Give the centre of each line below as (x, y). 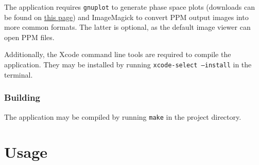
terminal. (19, 74)
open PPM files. (29, 37)
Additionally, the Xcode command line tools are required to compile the (118, 54)
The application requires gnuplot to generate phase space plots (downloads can (129, 7)
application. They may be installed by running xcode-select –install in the (128, 65)
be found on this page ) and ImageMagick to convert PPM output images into (126, 17)
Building (22, 97)
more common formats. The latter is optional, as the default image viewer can (127, 27)
